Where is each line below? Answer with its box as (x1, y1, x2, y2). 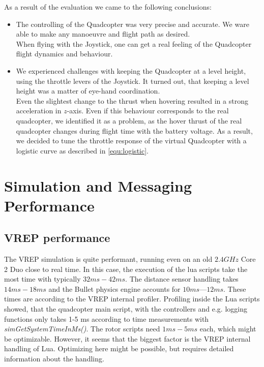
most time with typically (4, 273, 81, 284)
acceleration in (16, 105, 62, 116)
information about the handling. (4, 353, 104, 364)
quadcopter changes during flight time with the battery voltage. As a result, (16, 125, 253, 136)
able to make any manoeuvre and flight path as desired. (16, 28, 190, 39)
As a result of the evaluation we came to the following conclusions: (4, 2, 212, 12)
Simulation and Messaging (4, 175, 192, 196)
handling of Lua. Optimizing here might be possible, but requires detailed (4, 343, 234, 354)
